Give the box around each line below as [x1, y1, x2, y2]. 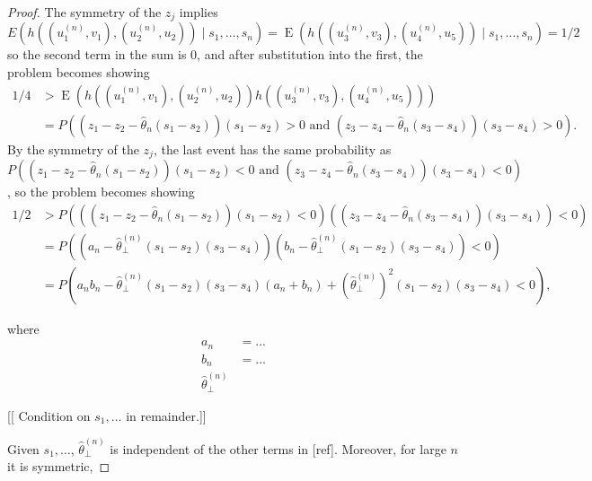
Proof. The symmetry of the [7, 3, 162, 21]
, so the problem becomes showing [7, 182, 195, 201]
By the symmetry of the [7, 139, 139, 158]
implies [179, 3, 218, 21]
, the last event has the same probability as [153, 139, 392, 158]
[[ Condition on [7, 406, 91, 424]
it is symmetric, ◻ [7, 457, 110, 476]
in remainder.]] [126, 406, 207, 424]
